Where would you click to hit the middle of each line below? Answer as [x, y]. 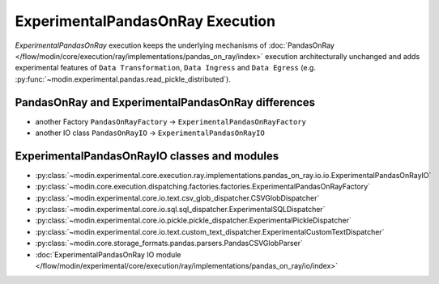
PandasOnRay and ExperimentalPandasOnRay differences [165, 102]
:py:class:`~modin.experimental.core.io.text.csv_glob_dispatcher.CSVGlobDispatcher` [177, 197]
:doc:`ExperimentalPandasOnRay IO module [108, 254]
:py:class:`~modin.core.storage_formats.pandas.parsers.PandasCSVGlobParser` [169, 244]
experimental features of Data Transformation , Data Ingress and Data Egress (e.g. [165, 68]
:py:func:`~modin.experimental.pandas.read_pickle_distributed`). [123, 79]
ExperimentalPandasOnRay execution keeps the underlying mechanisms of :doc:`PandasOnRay [175, 45]
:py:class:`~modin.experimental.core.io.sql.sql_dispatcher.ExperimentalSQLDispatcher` [180, 210]
